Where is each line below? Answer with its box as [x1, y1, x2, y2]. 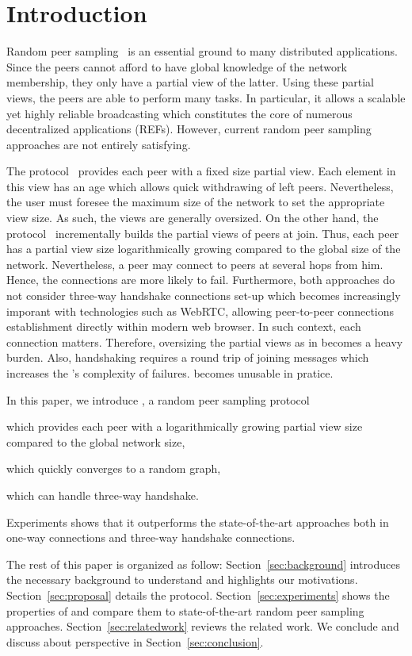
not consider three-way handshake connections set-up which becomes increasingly [6, 287, 401, 304]
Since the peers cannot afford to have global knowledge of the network [6, 58, 347, 75]
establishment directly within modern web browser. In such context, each [6, 318, 361, 335]
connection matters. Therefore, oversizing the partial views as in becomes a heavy [6, 333, 403, 350]
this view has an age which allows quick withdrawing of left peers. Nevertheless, [6, 178, 394, 194]
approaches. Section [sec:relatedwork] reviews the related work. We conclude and [6, 618, 399, 635]
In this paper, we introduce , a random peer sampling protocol [6, 391, 310, 408]
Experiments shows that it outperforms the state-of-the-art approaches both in [6, 513, 389, 530]
